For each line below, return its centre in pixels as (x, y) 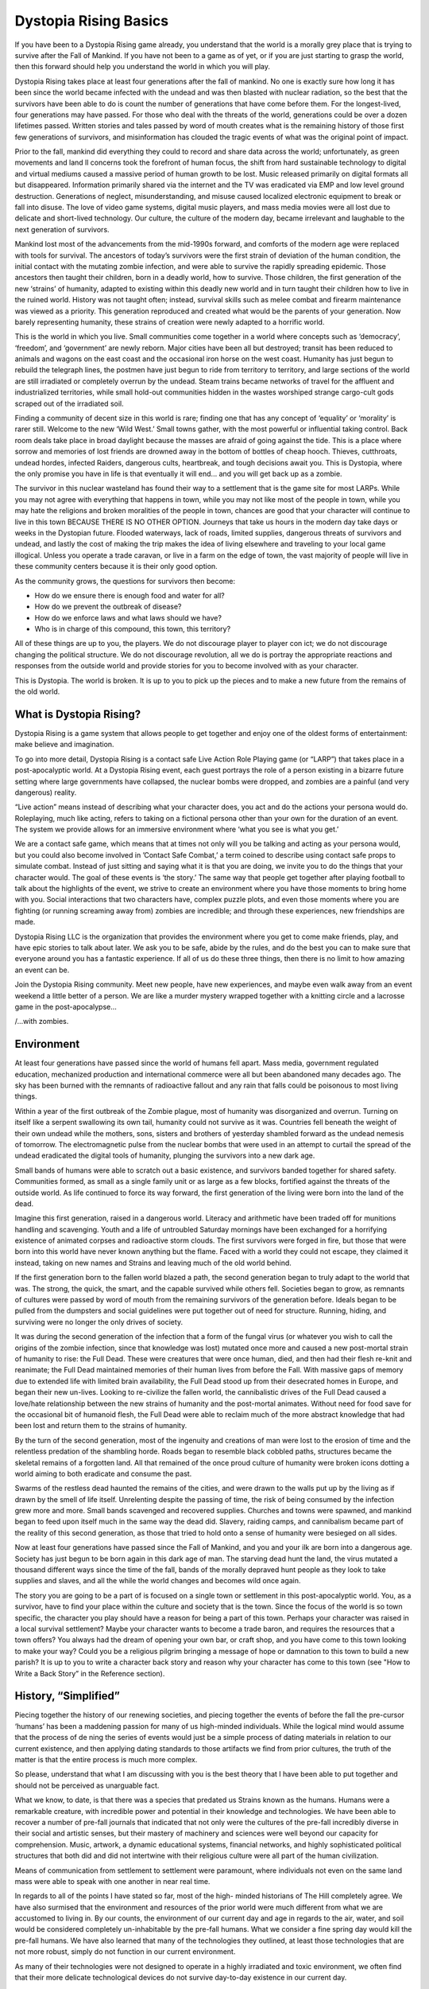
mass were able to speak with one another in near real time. (112, 1881)
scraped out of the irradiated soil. (69, 403)
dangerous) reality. (46, 792)
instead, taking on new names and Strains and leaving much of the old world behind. (153, 1263)
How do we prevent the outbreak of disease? (108, 607)
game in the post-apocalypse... (66, 1006)
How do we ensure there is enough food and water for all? (130, 595)
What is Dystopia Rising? (78, 714)
